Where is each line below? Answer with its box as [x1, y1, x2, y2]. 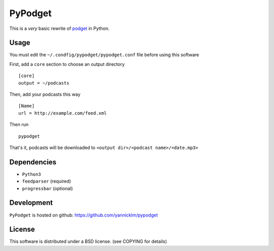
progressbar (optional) [22, 185, 73, 191]
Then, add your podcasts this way [9, 91, 81, 97]
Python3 [22, 171, 42, 177]
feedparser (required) [22, 178, 71, 185]
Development [9, 198, 53, 207]
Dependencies [9, 158, 57, 166]
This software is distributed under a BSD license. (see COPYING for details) [9, 238, 167, 244]
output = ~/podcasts [18, 80, 70, 86]
